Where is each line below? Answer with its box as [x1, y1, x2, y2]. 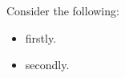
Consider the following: [6, 2, 119, 18]
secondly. [25, 56, 70, 73]
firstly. [25, 29, 57, 46]
